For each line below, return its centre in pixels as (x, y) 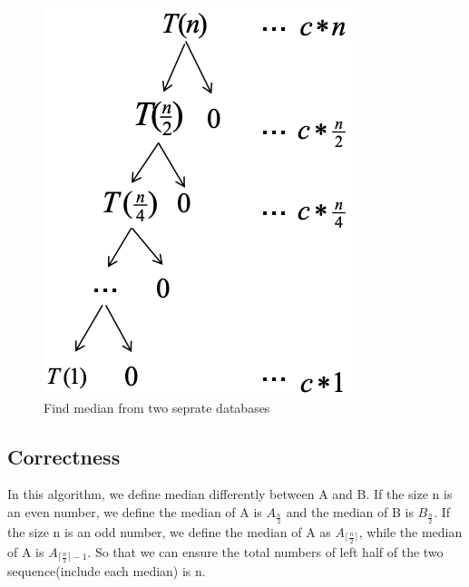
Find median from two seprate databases (157, 407)
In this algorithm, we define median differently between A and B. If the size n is (230, 494)
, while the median (410, 531)
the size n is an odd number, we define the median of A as (169, 531)
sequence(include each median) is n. (107, 571)
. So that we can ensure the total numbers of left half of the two (265, 551)
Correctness (64, 456)
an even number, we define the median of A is (135, 511)
